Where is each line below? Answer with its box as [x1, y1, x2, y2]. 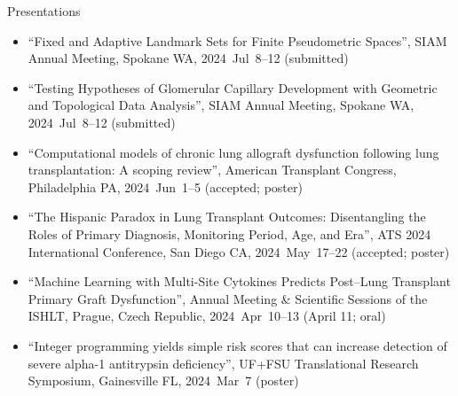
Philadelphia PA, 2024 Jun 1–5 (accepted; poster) [28, 177, 303, 196]
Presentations [7, 2, 81, 19]
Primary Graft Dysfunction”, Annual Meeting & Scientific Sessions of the [28, 289, 428, 307]
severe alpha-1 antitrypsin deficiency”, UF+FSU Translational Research [28, 353, 419, 372]
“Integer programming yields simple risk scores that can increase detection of [28, 336, 447, 354]
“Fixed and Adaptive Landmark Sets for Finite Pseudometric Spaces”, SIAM [28, 31, 447, 50]
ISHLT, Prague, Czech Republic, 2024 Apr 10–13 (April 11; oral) [28, 307, 386, 325]
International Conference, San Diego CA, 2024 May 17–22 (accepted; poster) [28, 242, 450, 260]
